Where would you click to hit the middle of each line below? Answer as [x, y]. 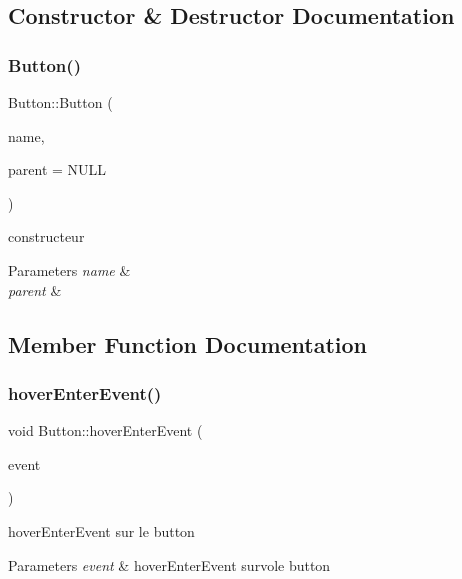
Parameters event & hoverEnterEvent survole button [169, 564]
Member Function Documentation [188, 343]
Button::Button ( [60, 102]
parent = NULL [57, 169]
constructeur [46, 236]
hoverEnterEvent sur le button [101, 530]
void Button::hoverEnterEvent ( [105, 430]
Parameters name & [69, 269]
